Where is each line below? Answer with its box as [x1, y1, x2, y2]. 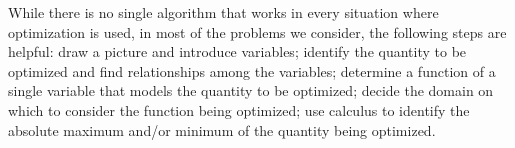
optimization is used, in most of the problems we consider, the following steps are [8, 21, 507, 42]
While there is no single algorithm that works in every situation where [8, 2, 439, 22]
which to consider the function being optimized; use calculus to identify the [8, 99, 470, 120]
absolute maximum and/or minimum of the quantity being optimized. [8, 119, 436, 140]
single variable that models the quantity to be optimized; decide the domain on [8, 80, 494, 101]
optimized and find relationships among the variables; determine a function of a [8, 60, 496, 81]
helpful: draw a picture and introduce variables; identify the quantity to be [8, 41, 467, 62]
